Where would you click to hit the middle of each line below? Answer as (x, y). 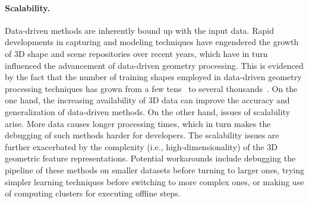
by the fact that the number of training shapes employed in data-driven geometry (153, 77)
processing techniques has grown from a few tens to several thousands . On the (151, 88)
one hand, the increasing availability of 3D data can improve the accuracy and (147, 100)
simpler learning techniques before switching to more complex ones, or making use (154, 181)
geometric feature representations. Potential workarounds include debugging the (150, 158)
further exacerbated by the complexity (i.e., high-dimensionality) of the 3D (141, 146)
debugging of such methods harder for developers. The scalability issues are (142, 135)
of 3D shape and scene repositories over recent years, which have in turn (136, 53)
